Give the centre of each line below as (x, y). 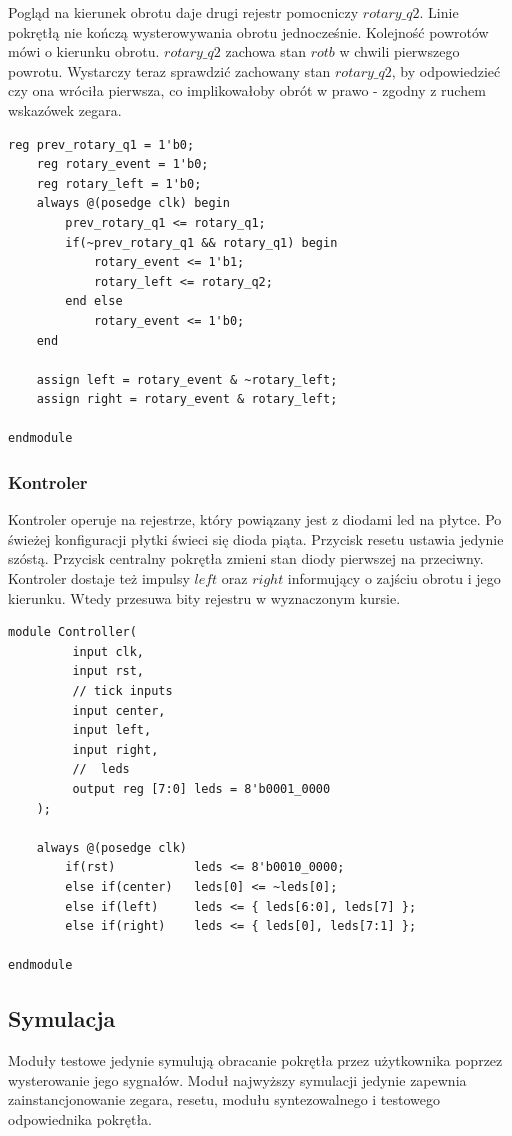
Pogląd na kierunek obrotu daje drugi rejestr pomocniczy (183, 12)
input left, (112, 730)
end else (94, 301)
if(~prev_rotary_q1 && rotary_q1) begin (201, 242)
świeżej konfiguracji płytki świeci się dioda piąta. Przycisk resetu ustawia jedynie (256, 538)
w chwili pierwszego (399, 51)
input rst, (108, 671)
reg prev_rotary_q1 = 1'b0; (101, 144)
